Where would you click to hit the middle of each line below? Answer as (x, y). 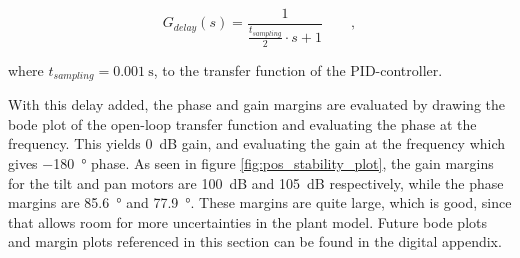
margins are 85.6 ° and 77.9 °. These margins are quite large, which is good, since (260, 202)
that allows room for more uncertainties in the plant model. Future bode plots (247, 221)
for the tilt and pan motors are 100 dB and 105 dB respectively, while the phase (256, 182)
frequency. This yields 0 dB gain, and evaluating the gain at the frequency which (257, 143)
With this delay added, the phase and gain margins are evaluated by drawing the (256, 104)
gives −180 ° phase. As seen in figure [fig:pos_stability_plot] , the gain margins (251, 162)
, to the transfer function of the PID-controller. (298, 69)
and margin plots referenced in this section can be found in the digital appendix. (255, 241)
